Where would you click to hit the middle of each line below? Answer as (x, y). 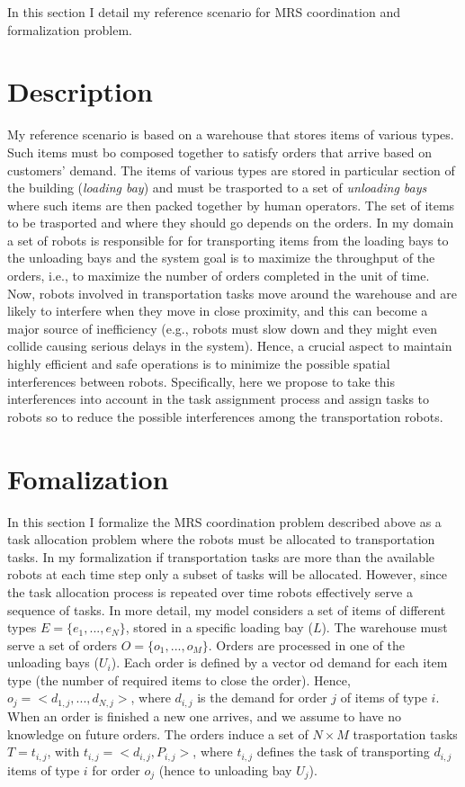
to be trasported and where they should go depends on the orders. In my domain (231, 223)
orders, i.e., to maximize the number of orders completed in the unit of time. (219, 276)
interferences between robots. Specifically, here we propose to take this (201, 381)
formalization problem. (70, 29)
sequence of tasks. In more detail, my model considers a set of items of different (227, 609)
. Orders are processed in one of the (306, 644)
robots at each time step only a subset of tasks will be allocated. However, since (227, 574)
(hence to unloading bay (225, 769)
